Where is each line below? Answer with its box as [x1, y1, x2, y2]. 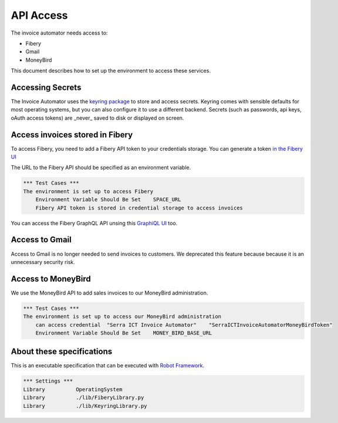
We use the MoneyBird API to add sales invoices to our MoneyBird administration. [11, 289, 208, 296]
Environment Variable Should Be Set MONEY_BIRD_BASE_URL [35, 329, 212, 336]
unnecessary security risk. [11, 258, 76, 265]
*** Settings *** [23, 378, 73, 384]
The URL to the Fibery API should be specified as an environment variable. [11, 164, 191, 171]
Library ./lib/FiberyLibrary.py [23, 394, 144, 401]
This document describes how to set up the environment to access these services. [11, 67, 211, 75]
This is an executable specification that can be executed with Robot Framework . [11, 362, 205, 369]
